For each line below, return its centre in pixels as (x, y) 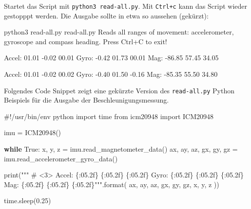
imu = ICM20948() (33, 132)
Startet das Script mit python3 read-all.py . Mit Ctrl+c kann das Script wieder (126, 6)
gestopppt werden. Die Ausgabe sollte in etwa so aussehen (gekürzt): (106, 15)
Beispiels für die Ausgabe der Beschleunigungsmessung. (87, 100)
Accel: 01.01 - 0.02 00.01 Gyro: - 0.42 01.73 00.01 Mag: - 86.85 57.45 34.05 (111, 58)
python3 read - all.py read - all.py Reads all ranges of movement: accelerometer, (119, 32)
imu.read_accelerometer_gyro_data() (61, 158)
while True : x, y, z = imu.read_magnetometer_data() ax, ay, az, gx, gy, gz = (121, 149)
